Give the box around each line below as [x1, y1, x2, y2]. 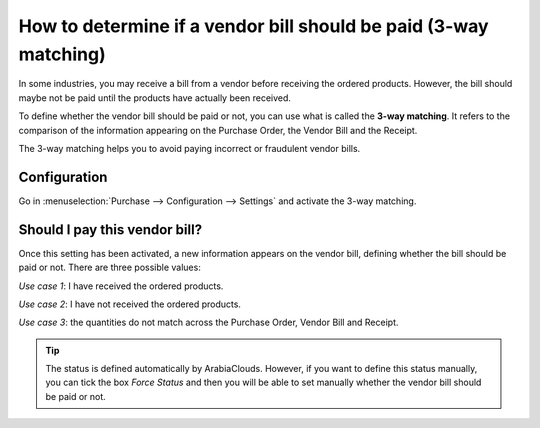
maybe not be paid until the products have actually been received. [18, 91, 292, 104]
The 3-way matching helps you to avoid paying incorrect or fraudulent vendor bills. [18, 142, 361, 154]
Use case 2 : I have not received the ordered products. [18, 298, 242, 310]
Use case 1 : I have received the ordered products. [18, 280, 224, 292]
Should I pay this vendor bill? [18, 221, 203, 238]
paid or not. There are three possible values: [18, 261, 202, 274]
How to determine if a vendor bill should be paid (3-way [18, 15, 489, 37]
